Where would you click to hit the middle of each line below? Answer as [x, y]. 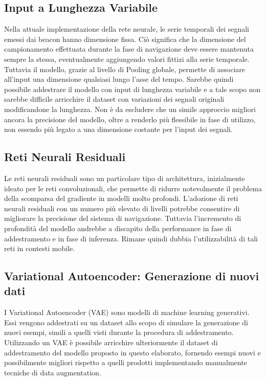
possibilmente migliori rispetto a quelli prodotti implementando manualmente [126, 362]
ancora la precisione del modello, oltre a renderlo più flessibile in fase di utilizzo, [130, 119]
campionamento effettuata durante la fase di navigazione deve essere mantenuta [129, 49]
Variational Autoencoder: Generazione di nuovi [132, 276]
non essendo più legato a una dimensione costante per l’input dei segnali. [118, 129]
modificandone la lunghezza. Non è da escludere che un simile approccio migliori [130, 109]
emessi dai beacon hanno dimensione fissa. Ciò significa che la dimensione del [125, 39]
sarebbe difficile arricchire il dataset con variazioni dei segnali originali [114, 99]
